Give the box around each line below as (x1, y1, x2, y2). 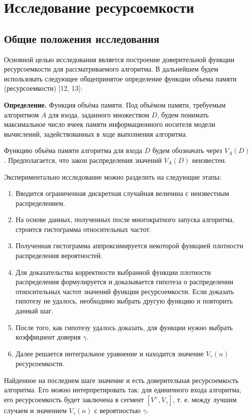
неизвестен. (192, 154, 227, 165)
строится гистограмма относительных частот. (15, 224, 152, 234)
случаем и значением (4, 405, 67, 416)
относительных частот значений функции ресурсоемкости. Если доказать (15, 286, 234, 296)
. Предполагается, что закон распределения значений (4, 154, 162, 165)
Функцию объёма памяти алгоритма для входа (4, 145, 142, 155)
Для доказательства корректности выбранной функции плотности (15, 267, 211, 277)
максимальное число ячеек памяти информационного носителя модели (4, 119, 216, 129)
